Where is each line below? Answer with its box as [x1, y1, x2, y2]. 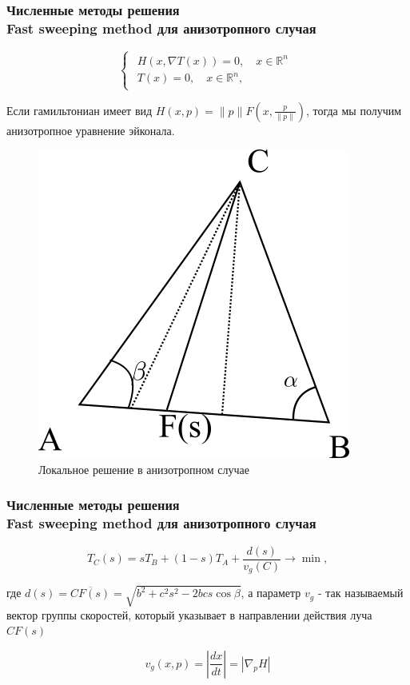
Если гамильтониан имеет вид [6, 102, 153, 118]
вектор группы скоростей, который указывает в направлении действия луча [6, 606, 372, 623]
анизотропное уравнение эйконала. [6, 121, 175, 138]
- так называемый [317, 584, 404, 601]
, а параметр [241, 584, 301, 601]
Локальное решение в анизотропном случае [38, 460, 249, 477]
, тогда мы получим [305, 102, 402, 118]
